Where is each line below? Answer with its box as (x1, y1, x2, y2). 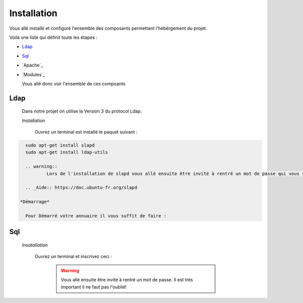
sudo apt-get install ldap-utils (25, 149, 108, 155)
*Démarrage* (20, 199, 50, 205)
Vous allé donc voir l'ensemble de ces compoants (22, 81, 126, 87)
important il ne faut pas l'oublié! (61, 284, 127, 290)
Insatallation (22, 242, 48, 248)
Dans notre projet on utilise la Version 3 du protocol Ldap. (22, 108, 142, 114)
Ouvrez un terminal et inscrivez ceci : (34, 254, 112, 260)
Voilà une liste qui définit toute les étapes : (9, 34, 98, 40)
